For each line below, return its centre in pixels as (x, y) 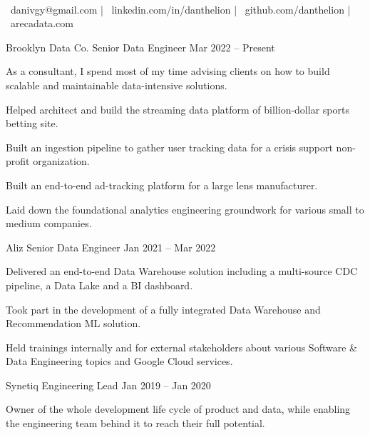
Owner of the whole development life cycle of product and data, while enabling (178, 409)
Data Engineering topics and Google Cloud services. (119, 361)
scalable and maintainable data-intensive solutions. (117, 85)
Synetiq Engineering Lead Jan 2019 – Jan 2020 (108, 385)
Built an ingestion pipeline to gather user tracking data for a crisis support (169, 147)
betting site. (32, 123)
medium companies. (49, 223)
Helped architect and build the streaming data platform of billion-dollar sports (178, 109)
